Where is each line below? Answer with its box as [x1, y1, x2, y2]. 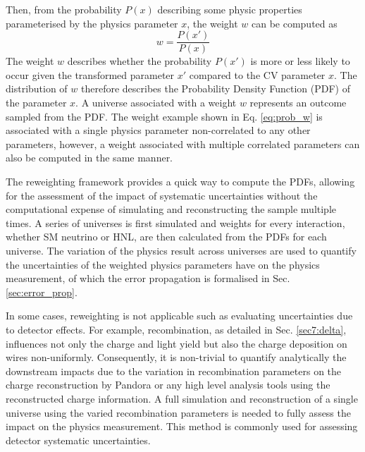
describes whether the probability [67, 54, 212, 68]
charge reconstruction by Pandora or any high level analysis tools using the [6, 377, 330, 392]
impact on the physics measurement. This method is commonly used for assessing [6, 419, 358, 434]
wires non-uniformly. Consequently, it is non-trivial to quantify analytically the [6, 350, 347, 365]
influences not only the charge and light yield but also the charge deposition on [6, 336, 347, 350]
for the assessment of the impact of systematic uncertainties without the [6, 188, 318, 202]
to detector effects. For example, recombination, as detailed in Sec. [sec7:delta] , [6, 322, 347, 336]
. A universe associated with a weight [75, 95, 237, 110]
